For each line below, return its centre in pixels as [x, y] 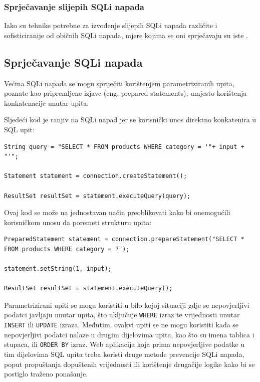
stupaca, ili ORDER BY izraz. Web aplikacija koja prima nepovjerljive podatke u [124, 344]
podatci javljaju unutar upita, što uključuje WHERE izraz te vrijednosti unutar [122, 315]
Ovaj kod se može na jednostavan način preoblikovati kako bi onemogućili [117, 212]
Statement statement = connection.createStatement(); [96, 176]
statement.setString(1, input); [58, 269]
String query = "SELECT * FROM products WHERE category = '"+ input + [124, 147]
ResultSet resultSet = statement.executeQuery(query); [97, 196]
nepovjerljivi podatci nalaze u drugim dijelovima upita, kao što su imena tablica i [129, 334]
